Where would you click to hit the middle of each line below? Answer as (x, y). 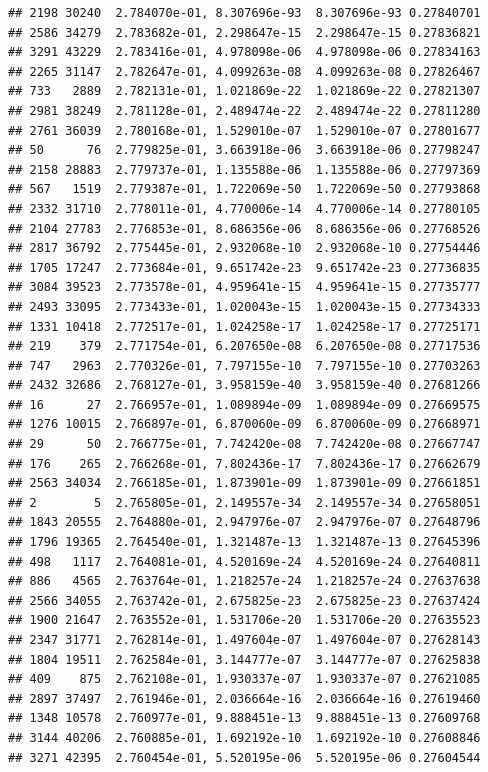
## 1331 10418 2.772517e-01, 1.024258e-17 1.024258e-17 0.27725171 (244, 326)
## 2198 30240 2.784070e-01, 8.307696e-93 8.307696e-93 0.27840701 (244, 13)
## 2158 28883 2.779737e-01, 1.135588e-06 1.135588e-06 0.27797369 (244, 169)
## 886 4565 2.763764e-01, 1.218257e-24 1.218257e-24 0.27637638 (244, 581)
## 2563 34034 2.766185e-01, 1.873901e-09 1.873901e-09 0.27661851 (244, 483)
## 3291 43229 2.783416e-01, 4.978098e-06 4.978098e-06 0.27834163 (244, 52)
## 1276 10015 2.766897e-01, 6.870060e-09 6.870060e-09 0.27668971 (244, 424)
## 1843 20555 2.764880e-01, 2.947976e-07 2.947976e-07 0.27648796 (244, 522)
